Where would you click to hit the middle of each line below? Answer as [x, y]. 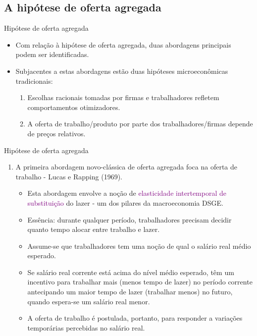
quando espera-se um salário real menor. [89, 301]
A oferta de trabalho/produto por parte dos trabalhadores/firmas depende [140, 124]
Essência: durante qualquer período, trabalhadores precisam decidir [129, 219]
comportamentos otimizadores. [74, 107]
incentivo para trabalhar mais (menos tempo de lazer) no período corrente [140, 282]
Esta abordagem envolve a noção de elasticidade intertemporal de [127, 193]
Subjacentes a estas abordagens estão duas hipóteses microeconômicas [122, 71]
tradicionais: [34, 81]
